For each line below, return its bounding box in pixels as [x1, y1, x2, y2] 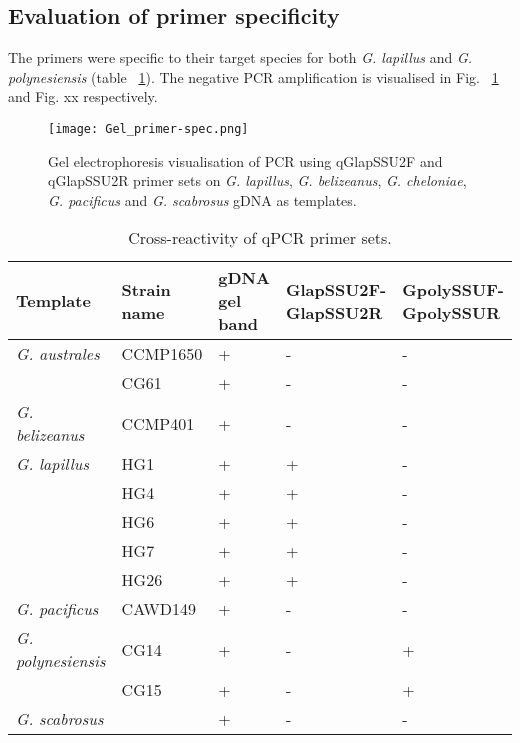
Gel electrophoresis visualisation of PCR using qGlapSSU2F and [48, 150, 443, 171]
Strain [121, 277, 171, 301]
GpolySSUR [402, 300, 500, 324]
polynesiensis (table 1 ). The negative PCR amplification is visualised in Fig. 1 [8, 66, 499, 87]
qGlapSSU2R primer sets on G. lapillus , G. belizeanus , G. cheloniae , [48, 170, 467, 191]
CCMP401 [121, 411, 195, 435]
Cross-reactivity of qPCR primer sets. [128, 226, 392, 250]
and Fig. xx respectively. [8, 86, 158, 107]
